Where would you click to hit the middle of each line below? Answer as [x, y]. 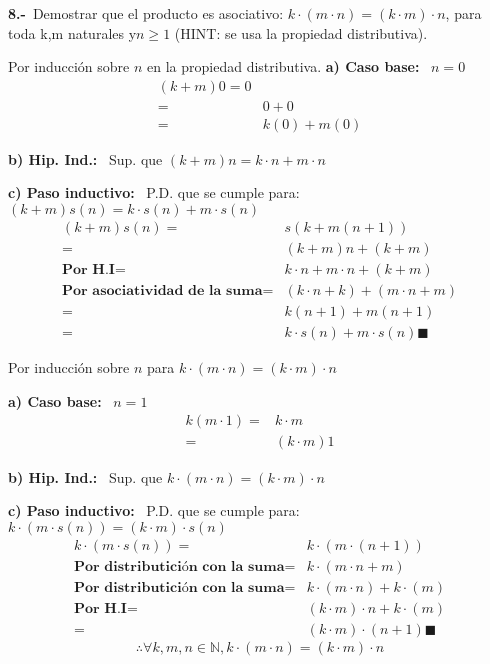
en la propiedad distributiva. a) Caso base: [283, 66]
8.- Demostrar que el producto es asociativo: [146, 13]
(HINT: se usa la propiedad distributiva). [301, 32]
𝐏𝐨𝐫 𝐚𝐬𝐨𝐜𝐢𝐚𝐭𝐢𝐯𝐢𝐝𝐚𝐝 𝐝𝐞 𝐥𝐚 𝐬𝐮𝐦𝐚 [162, 291]
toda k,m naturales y [72, 32]
